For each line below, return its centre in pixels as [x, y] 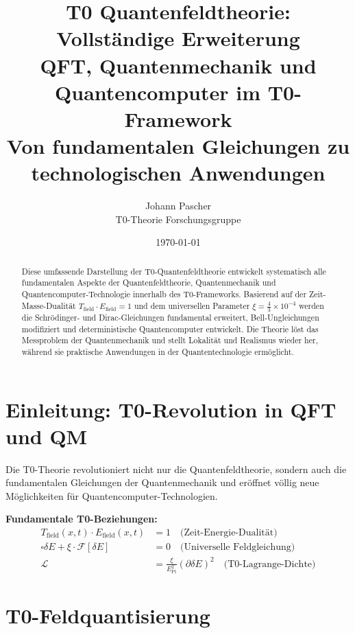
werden [311, 305]
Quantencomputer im [158, 92]
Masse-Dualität [49, 305]
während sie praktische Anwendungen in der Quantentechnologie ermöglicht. [158, 351]
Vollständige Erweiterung [178, 38]
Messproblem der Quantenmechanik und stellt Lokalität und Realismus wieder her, [170, 340]
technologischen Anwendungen [178, 173]
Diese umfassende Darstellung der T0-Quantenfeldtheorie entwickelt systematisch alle [174, 271]
